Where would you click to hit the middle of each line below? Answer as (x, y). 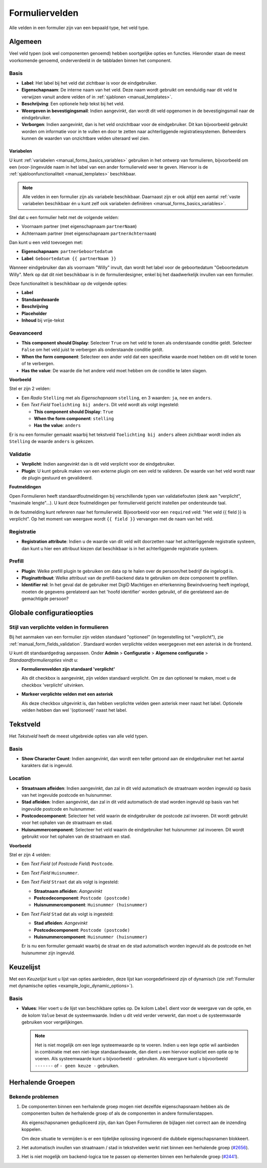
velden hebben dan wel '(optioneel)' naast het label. (74, 710)
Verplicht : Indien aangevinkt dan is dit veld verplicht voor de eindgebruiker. (98, 464)
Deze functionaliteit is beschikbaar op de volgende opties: (68, 283)
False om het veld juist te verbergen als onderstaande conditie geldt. (92, 350)
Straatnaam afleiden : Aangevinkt (68, 891)
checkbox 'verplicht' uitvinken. (53, 685)
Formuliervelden (44, 13)
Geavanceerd (26, 333)
